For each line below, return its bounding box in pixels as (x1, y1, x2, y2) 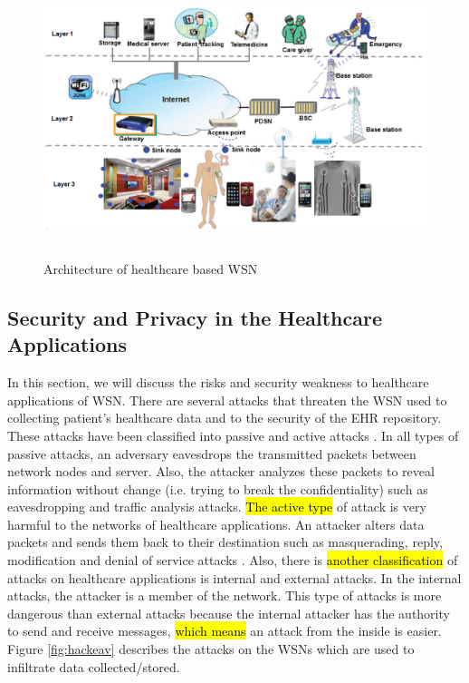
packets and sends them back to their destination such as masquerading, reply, (7, 532, 443, 551)
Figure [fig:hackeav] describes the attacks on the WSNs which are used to (7, 639, 415, 659)
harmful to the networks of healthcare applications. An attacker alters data (7, 514, 425, 533)
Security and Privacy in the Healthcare (7, 303, 383, 331)
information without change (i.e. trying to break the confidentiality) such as (7, 479, 428, 498)
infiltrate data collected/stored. (7, 657, 180, 676)
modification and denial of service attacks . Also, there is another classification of (7, 551, 458, 570)
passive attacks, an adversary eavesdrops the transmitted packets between (7, 444, 416, 463)
